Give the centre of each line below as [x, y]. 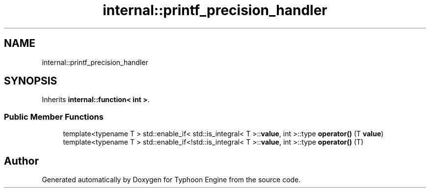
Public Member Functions [54, 117]
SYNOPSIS [31, 81]
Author [21, 161]
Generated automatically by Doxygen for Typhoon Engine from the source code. [171, 180]
